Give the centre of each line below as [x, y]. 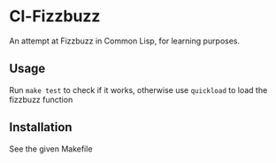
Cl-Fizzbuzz [55, 16]
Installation [41, 127]
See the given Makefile [51, 149]
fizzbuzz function [41, 99]
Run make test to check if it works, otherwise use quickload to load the [138, 89]
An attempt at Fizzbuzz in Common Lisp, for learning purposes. [125, 41]
